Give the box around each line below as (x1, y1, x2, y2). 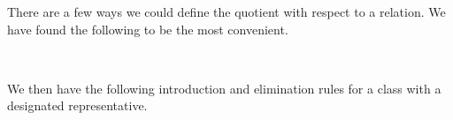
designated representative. (7, 96, 148, 115)
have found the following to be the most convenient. (7, 19, 288, 38)
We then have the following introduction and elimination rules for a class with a (7, 79, 441, 97)
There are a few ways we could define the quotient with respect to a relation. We (7, 3, 446, 20)
